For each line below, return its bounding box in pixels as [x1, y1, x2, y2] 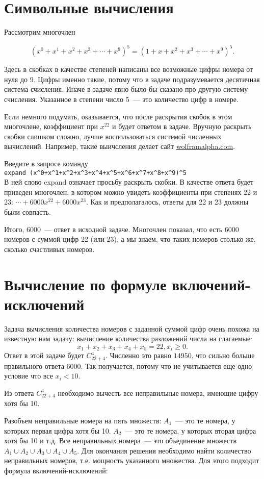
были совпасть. [4, 207, 51, 217]
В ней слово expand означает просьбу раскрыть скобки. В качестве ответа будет [4, 177, 254, 187]
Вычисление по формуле [4, 273, 167, 294]
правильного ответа [4, 360, 64, 371]
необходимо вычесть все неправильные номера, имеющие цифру [58, 387, 258, 398]
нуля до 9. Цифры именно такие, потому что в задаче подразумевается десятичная [4, 73, 260, 84]
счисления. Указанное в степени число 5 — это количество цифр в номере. [4, 94, 239, 104]
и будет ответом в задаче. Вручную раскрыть [112, 121, 252, 132]
